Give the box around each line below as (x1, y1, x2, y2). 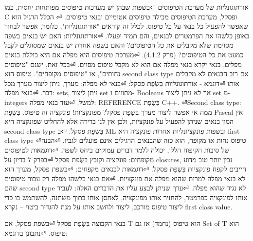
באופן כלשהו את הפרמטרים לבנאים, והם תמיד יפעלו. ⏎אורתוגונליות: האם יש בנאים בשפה (4, 30, 250, 40)
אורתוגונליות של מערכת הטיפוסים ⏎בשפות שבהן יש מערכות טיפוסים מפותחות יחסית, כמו (4, 2, 249, 12)
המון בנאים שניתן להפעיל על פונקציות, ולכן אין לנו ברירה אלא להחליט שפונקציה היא (4, 116, 234, 126)
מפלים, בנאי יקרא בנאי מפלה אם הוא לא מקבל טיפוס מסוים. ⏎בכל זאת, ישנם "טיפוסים (4, 59, 242, 69)
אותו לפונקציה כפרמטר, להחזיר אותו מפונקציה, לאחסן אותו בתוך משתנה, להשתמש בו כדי (4, 192, 248, 202)
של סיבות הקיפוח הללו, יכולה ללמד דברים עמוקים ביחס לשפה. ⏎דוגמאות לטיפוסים (4, 144, 230, 155)
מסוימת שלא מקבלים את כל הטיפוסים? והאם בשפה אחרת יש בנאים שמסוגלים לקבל (4, 40, 234, 50)
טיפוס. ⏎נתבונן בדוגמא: (4, 227, 68, 238)
